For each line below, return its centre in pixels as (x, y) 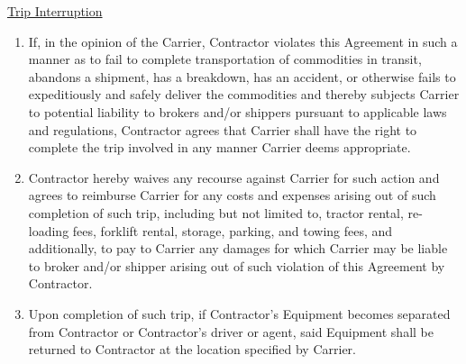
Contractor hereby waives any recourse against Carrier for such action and (234, 177)
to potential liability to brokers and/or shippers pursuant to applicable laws (238, 111)
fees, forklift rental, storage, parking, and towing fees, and (233, 230)
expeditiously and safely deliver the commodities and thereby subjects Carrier (244, 94)
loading (49, 230)
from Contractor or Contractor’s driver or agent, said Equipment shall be (231, 331)
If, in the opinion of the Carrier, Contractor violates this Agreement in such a (243, 41)
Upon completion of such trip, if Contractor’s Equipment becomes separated (239, 313)
